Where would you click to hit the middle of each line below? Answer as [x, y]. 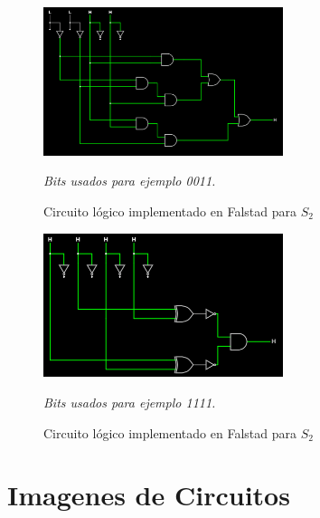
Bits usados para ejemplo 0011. [130, 181]
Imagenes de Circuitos [149, 495]
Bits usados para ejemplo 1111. [130, 403]
